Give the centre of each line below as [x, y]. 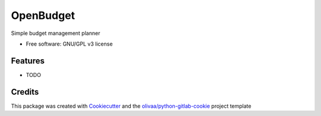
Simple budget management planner [56, 33]
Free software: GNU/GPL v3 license [69, 44]
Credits [25, 92]
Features [28, 61]
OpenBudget [43, 15]
